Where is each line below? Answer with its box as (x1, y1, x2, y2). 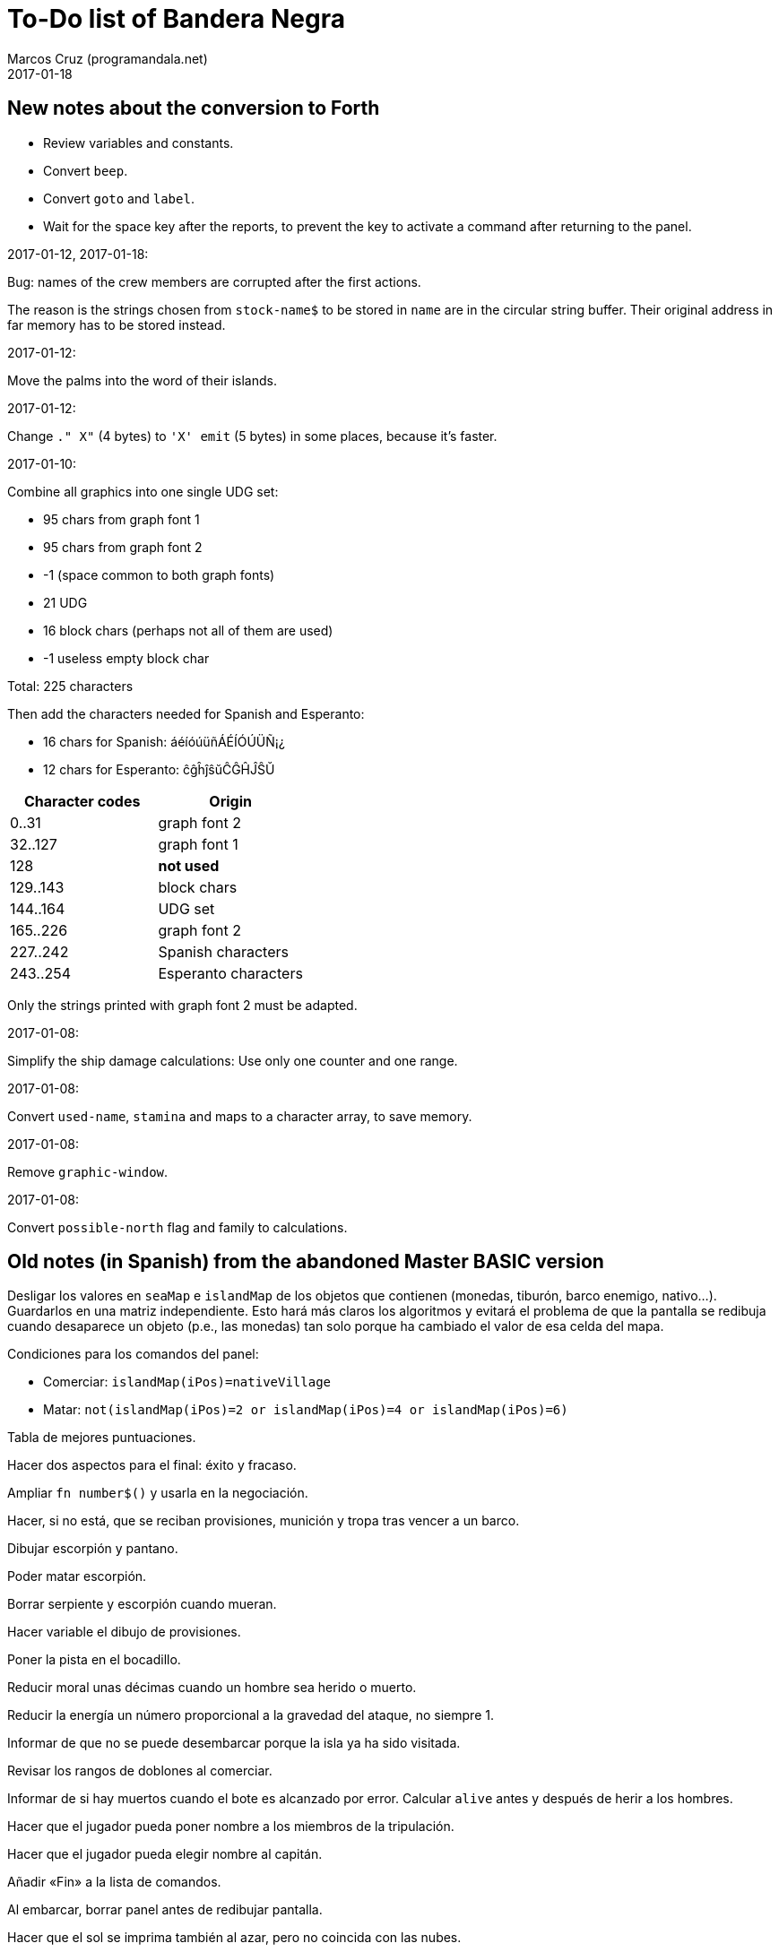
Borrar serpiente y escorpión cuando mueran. (7, 1596, 277, 1612)
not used (158, 856, 220, 875)
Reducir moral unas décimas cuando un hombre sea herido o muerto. (7, 1680, 417, 1696)
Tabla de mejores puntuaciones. (7, 1429, 196, 1446)
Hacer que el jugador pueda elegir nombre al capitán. (7, 1846, 323, 1862)
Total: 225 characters (7, 678, 134, 694)
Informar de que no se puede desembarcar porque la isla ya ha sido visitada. (7, 1735, 461, 1751)
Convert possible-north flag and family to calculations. (7, 1219, 348, 1235)
